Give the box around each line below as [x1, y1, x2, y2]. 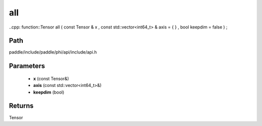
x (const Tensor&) [33, 75, 69, 82]
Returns [9, 102, 34, 110]
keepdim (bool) [33, 89, 65, 95]
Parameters [9, 62, 45, 70]
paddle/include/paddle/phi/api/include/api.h [9, 49, 97, 55]
